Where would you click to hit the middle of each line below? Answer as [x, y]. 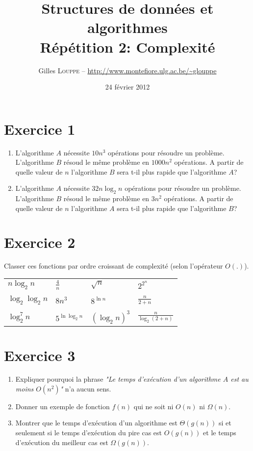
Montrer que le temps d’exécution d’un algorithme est [96, 423]
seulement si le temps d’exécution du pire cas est [89, 433]
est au [240, 379]
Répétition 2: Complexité [127, 46]
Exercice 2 [40, 242]
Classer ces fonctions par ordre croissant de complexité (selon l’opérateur [114, 265]
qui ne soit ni [153, 406]
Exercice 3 [40, 355]
